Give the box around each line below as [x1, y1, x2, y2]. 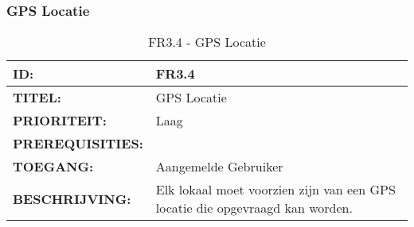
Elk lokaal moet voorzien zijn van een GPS [155, 180, 396, 199]
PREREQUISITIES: [13, 134, 143, 153]
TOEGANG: [13, 157, 94, 176]
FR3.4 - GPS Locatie [148, 33, 266, 52]
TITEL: [13, 88, 61, 107]
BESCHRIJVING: [13, 189, 131, 208]
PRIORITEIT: [13, 111, 107, 130]
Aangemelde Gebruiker [155, 157, 283, 176]
